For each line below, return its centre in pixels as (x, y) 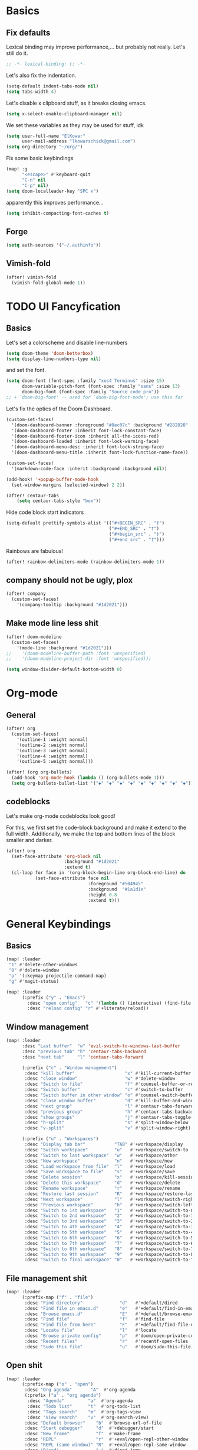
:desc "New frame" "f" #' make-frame (83, 1434)
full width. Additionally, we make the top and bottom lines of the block (91, 834)
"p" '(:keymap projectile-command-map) (58, 976)
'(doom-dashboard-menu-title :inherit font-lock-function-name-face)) (100, 453)
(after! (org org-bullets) (39, 772)
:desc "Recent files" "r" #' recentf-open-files (106, 1341)
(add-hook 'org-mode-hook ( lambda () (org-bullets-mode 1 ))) (88, 778)
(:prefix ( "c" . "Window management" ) (69, 1068)
